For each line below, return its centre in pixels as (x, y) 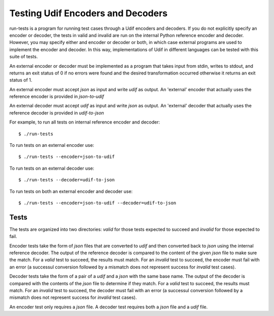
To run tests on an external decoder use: (52, 168)
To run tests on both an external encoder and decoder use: (71, 191)
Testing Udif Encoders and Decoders (89, 13)
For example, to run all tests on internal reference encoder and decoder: (85, 122)
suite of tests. (24, 57)
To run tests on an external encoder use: (52, 145)
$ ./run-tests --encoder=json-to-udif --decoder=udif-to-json (97, 203)
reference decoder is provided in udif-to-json (57, 113)
